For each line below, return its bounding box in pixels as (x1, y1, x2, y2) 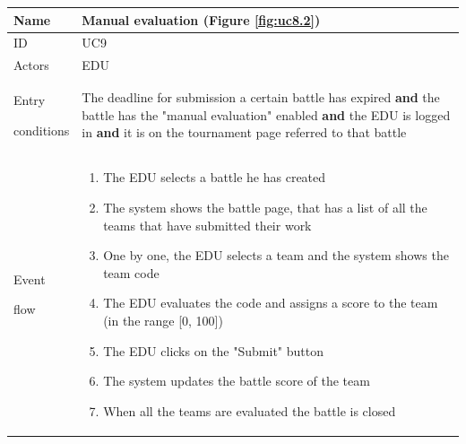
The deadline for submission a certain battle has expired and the (82, 88, 440, 107)
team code (103, 263, 160, 282)
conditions (13, 120, 70, 139)
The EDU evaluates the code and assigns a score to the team (103, 293, 438, 312)
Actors (13, 56, 49, 74)
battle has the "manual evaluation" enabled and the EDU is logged (82, 105, 451, 124)
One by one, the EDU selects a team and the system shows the (103, 246, 449, 265)
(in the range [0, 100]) (103, 311, 223, 330)
